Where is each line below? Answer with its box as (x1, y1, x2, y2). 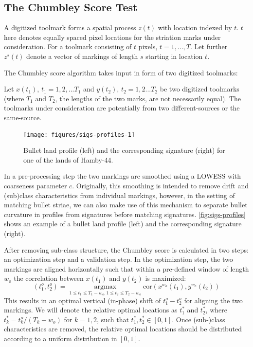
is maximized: (145, 273, 186, 283)
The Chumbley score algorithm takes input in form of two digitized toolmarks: (4, 67, 238, 77)
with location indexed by (158, 22, 232, 33)
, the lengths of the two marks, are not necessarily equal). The (55, 93, 241, 103)
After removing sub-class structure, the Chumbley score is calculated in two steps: (4, 244, 249, 255)
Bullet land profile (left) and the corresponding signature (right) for (23, 145, 225, 155)
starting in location (145, 51, 203, 61)
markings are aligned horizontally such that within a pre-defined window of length (4, 263, 249, 274)
